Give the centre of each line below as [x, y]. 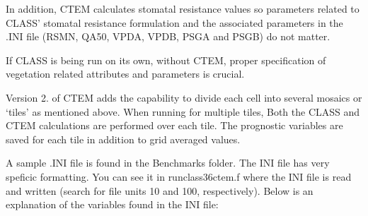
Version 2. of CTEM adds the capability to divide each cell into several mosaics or [184, 97]
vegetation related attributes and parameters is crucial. [125, 74]
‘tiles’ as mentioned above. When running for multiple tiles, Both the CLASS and [183, 111]
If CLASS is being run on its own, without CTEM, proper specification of [166, 60]
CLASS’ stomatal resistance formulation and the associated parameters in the [174, 22]
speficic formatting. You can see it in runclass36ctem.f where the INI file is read [179, 176]
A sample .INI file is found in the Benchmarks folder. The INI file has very [168, 163]
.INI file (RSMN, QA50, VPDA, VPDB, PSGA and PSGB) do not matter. [168, 36]
